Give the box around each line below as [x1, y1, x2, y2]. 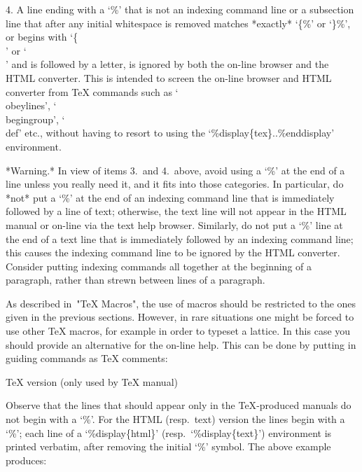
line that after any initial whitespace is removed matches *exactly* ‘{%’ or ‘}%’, [6, 15, 351, 30]
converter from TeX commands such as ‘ [6, 84, 179, 99]
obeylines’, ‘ [6, 98, 57, 113]
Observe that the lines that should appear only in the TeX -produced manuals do [6, 398, 351, 412]
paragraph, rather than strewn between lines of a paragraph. [6, 272, 265, 287]
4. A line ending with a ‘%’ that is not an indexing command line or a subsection [6, 2, 354, 16]
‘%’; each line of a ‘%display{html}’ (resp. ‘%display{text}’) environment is [6, 425, 332, 440]
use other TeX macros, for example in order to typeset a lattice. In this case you [6, 324, 351, 338]
